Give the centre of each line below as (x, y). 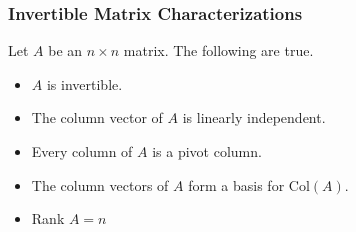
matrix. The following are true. (218, 50)
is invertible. (84, 83)
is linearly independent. (254, 117)
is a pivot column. (207, 151)
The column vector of (97, 117)
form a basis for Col (249, 184)
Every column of (82, 151)
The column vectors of (100, 184)
